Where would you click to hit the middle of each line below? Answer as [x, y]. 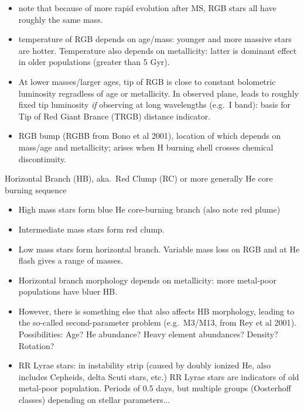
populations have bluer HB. [68, 291]
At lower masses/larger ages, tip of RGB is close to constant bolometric [147, 81]
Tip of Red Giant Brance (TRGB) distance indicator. [115, 116]
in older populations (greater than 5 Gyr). [94, 62]
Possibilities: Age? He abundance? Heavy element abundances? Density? [148, 334]
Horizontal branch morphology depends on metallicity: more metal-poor [147, 280]
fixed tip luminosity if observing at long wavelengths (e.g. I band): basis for [154, 105]
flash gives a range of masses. [71, 260]
